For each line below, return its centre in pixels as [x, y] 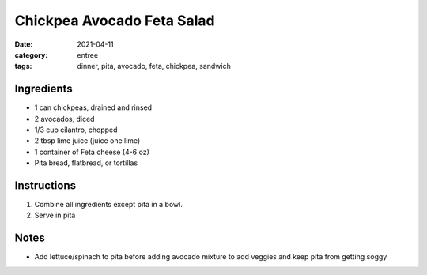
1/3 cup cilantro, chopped [76, 130]
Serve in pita [55, 215]
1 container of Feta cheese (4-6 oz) [92, 152]
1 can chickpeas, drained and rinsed [93, 107]
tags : [23, 66]
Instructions [45, 185]
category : [31, 55]
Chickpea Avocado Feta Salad [115, 21]
